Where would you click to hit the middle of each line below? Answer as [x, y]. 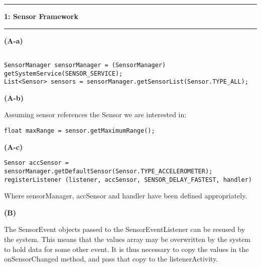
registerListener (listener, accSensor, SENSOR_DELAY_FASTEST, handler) [128, 180]
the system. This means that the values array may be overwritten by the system [127, 239]
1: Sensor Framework [41, 16]
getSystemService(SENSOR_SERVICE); [63, 73]
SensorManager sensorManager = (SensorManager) [85, 65]
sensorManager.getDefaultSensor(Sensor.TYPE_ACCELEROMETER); [108, 171]
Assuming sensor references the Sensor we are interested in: [95, 114]
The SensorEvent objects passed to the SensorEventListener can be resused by [125, 229]
